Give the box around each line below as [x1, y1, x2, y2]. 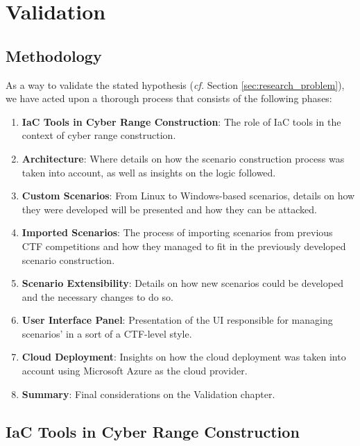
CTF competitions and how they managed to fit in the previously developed [22, 238, 346, 253]
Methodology [6, 44, 102, 66]
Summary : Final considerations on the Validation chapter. [22, 386, 275, 401]
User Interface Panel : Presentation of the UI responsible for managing [22, 313, 333, 327]
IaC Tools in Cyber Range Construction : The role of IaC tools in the [22, 114, 341, 129]
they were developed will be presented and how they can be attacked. [22, 201, 317, 216]
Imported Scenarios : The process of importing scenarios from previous [22, 225, 333, 240]
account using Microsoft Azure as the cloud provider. [22, 363, 248, 378]
